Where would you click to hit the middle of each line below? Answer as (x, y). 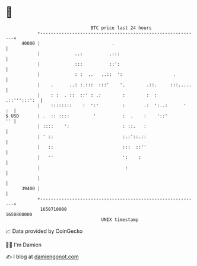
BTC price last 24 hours (121, 28)
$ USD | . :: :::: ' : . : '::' (87, 116)
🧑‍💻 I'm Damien (24, 245)
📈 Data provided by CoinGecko (44, 231)
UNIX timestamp (120, 219)
